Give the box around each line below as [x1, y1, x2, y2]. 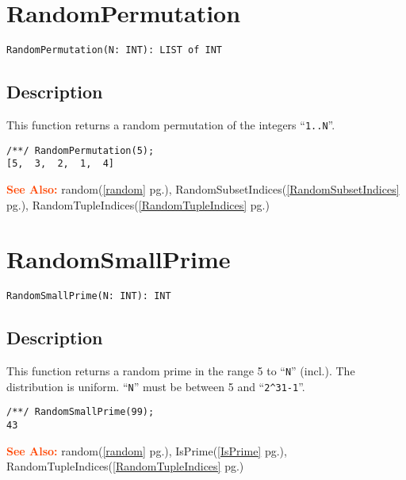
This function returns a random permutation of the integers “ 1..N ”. [6, 116, 335, 132]
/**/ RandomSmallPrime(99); [6, 406, 155, 418]
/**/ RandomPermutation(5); [6, 144, 155, 156]
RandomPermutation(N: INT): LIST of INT [6, 44, 223, 56]
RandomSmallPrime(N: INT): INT [6, 290, 171, 302]
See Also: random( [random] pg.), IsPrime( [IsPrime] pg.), [6, 442, 287, 459]
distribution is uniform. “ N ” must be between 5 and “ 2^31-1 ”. [6, 378, 305, 394]
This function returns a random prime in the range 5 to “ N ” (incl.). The [6, 363, 355, 379]
